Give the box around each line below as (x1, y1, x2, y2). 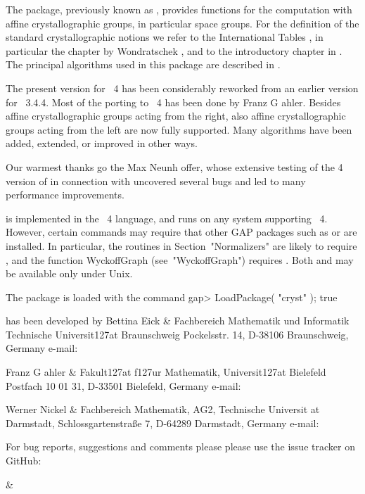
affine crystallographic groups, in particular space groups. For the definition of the (6, 15, 359, 30)
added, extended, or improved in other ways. (6, 136, 198, 151)
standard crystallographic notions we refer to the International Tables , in (6, 30, 324, 44)
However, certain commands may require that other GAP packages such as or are (6, 224, 357, 239)
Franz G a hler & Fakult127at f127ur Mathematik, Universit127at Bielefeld (6, 365, 326, 379)
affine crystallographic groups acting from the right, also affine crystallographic (6, 108, 346, 123)
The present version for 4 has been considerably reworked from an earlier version (6, 80, 359, 95)
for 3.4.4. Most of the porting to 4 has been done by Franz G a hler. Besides (6, 94, 341, 109)
